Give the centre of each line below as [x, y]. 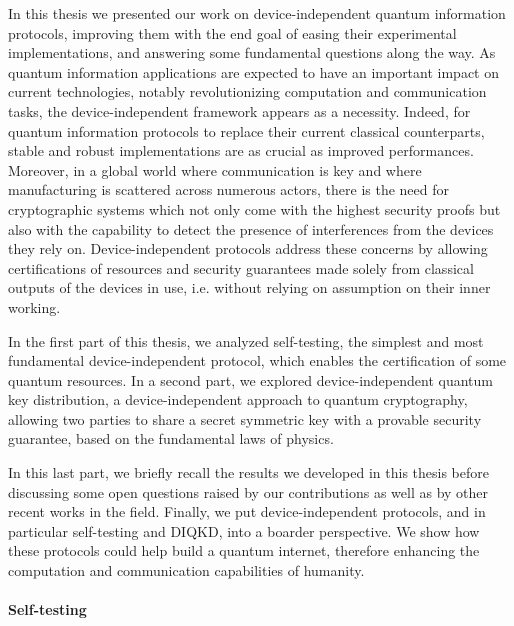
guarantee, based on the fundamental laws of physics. [171, 438]
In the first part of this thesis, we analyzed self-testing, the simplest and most [246, 340]
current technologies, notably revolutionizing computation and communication [247, 91]
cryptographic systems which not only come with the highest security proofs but [254, 208]
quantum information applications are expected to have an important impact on [254, 71]
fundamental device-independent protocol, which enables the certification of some [257, 360]
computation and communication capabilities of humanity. [186, 570]
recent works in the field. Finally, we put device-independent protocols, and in [247, 511]
